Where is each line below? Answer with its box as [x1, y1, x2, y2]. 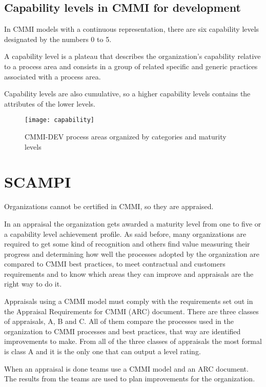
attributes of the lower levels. [4, 98, 95, 109]
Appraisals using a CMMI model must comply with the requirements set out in [4, 296, 253, 307]
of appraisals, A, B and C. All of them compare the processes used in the [4, 316, 234, 327]
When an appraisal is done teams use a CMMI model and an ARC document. [4, 363, 249, 374]
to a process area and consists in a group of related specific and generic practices [4, 60, 258, 71]
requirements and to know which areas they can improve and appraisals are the [4, 268, 254, 279]
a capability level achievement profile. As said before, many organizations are [4, 228, 247, 239]
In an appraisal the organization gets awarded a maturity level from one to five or [4, 218, 261, 229]
